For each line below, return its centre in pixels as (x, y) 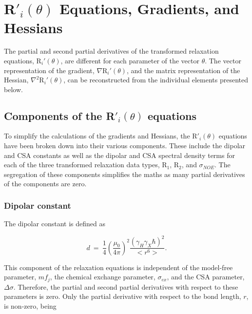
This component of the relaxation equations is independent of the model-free (118, 267)
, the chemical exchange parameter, (103, 277)
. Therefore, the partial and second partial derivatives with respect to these (126, 286)
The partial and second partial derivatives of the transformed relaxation (111, 51)
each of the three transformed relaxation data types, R (86, 165)
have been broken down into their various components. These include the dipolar (125, 146)
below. (13, 89)
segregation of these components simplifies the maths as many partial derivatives (125, 174)
